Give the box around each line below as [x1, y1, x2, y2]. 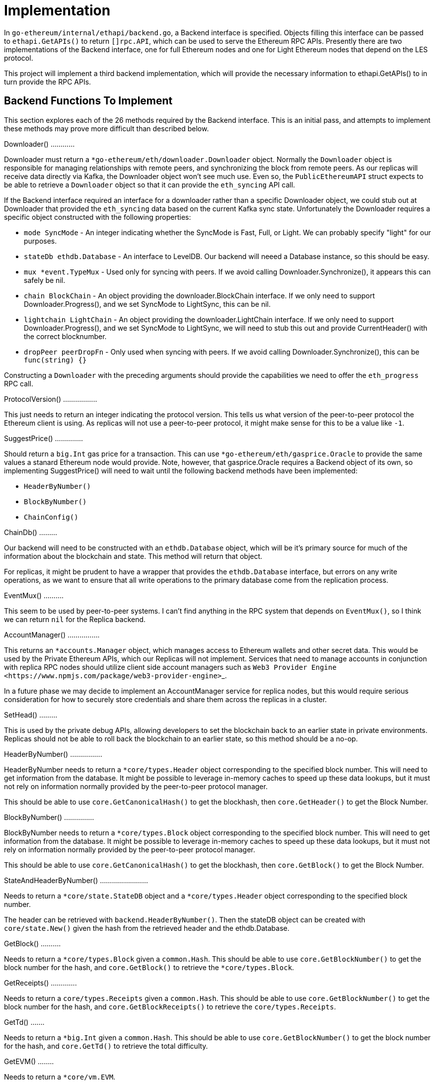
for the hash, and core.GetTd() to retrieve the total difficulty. [4, 1041, 208, 1050]
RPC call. [4, 379, 33, 388]
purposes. [24, 236, 57, 245]
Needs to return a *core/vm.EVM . [4, 1072, 116, 1081]
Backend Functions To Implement [4, 94, 173, 107]
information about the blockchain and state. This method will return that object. [4, 551, 263, 560]
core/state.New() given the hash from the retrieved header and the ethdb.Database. [4, 923, 290, 932]
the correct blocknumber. [24, 332, 107, 341]
